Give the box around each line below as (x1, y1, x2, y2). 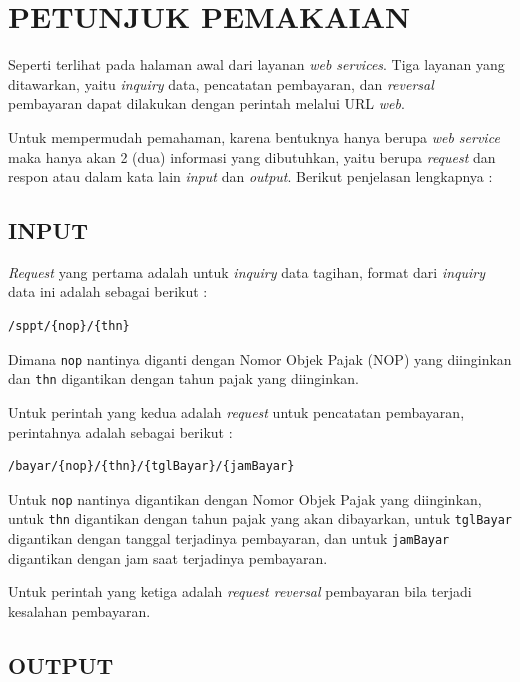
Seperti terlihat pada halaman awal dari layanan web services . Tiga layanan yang (8, 54, 505, 75)
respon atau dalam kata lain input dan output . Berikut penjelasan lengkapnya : (8, 166, 493, 187)
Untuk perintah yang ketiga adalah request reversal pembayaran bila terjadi (8, 581, 472, 602)
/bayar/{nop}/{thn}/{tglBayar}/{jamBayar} (8, 459, 295, 474)
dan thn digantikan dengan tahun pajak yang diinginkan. (8, 368, 359, 389)
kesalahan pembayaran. (8, 600, 151, 621)
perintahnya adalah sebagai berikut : (8, 421, 233, 442)
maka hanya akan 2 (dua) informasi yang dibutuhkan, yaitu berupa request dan (8, 146, 496, 167)
